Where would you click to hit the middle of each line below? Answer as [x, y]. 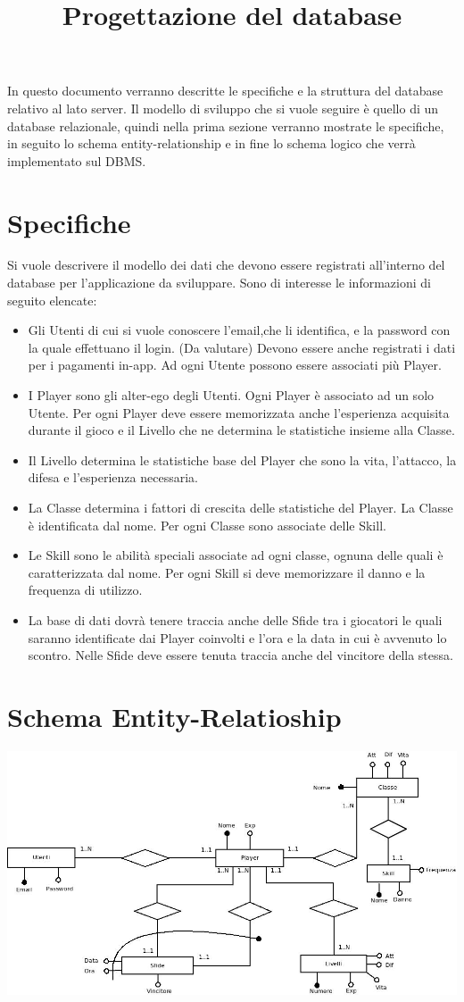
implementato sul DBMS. [77, 160]
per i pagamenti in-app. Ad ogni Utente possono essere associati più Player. [235, 365]
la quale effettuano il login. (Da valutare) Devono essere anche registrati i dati [242, 347]
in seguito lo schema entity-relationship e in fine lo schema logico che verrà [211, 143]
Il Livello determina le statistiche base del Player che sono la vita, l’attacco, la [242, 459]
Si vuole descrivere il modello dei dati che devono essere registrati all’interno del [226, 265]
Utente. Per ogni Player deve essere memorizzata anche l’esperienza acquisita [239, 412]
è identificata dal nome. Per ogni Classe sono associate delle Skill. [207, 525]
